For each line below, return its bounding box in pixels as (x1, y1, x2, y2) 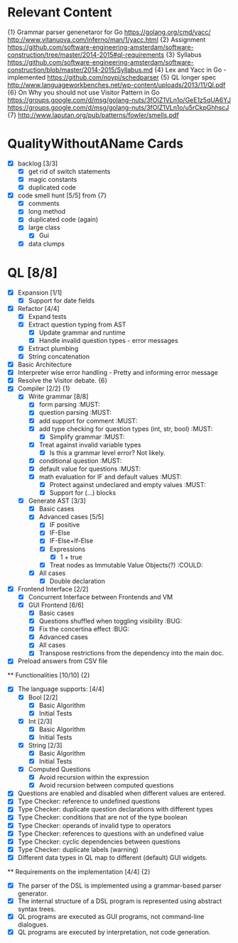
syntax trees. (17, 905, 56, 913)
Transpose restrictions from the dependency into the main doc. (38, 649, 224, 658)
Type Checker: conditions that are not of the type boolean (17, 813, 188, 822)
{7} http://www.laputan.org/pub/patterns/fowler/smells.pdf (7, 111, 179, 119)
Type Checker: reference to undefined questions (17, 797, 161, 806)
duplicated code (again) (28, 215, 99, 224)
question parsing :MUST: (38, 408, 112, 417)
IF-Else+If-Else (49, 537, 94, 545)
